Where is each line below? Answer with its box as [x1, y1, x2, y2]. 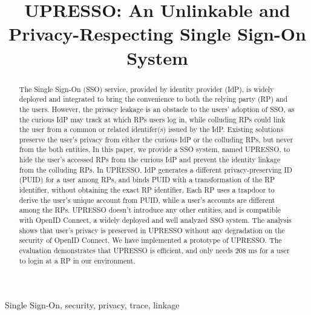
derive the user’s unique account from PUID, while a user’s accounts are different [19, 194, 275, 205]
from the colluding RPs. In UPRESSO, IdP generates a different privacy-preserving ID [19, 164, 292, 174]
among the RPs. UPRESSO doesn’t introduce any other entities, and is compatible [19, 205, 281, 215]
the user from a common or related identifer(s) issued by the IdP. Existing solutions [19, 124, 284, 134]
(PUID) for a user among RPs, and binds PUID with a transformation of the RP [19, 174, 275, 185]
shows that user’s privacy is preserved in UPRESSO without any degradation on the [19, 225, 285, 235]
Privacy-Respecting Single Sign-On [8, 21, 306, 46]
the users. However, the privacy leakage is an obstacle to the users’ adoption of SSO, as [19, 104, 295, 114]
